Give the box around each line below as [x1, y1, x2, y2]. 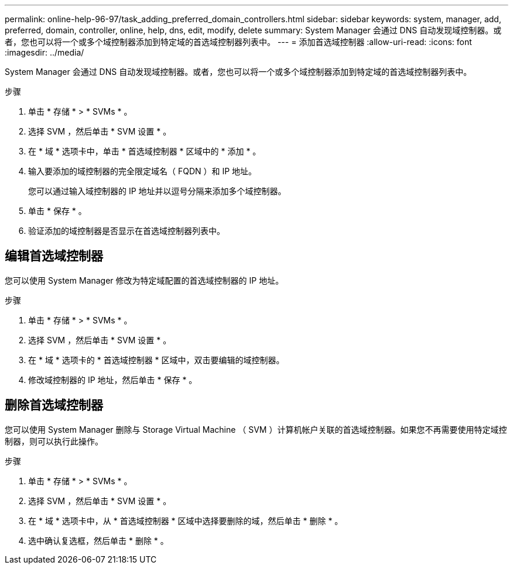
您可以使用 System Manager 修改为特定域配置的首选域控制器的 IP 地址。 [5, 275, 284, 285]
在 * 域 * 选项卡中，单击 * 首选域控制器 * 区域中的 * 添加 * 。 [28, 146, 261, 156]
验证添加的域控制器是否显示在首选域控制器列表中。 [28, 226, 225, 236]
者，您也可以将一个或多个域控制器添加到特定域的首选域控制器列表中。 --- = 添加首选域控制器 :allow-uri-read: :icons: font [5, 37, 472, 47]
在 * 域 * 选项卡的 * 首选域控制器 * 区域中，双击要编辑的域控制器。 [28, 354, 285, 365]
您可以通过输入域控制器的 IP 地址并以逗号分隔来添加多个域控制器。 [28, 186, 286, 196]
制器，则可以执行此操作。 [5, 436, 103, 446]
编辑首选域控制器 [5, 249, 103, 264]
